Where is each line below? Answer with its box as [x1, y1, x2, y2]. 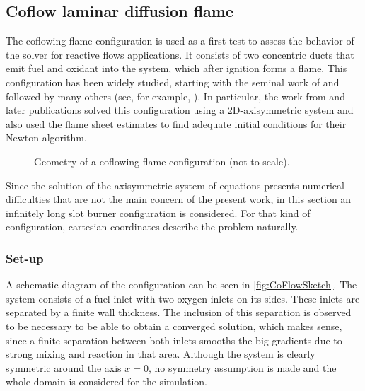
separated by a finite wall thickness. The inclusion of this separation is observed [6, 305, 352, 320]
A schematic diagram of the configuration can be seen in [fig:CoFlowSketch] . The [6, 277, 357, 292]
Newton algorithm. [6, 130, 87, 145]
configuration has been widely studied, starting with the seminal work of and [6, 74, 340, 89]
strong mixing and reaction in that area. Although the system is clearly [6, 346, 315, 361]
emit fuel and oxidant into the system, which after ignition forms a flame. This [6, 61, 347, 76]
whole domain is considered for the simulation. [6, 374, 207, 389]
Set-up [6, 249, 44, 267]
